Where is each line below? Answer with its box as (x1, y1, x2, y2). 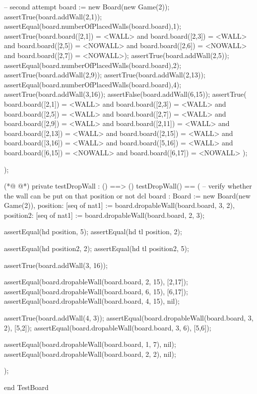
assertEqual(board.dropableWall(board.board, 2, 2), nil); (4, 348, 176, 359)
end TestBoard (4, 382, 49, 392)
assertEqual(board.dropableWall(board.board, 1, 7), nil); (4, 339, 176, 349)
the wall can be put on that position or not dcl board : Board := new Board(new (4, 190, 251, 200)
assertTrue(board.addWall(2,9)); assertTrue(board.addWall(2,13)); (4, 69, 205, 80)
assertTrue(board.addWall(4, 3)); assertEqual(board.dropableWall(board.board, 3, (4, 313, 254, 323)
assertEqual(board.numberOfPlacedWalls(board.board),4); (4, 79, 182, 89)
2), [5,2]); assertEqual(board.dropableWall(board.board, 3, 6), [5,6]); (4, 322, 211, 332)
